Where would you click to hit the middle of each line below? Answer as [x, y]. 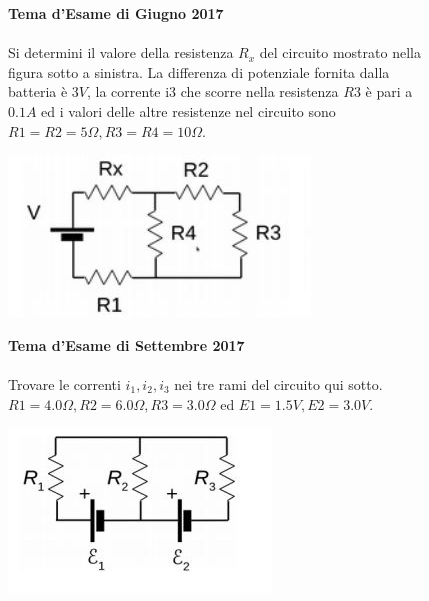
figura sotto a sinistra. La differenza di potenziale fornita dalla [199, 71]
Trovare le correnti [64, 383]
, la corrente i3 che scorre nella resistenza [212, 91]
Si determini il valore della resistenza [121, 52]
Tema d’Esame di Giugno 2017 [116, 13]
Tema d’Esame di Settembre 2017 [126, 344]
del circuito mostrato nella [340, 52]
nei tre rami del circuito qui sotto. [278, 383]
